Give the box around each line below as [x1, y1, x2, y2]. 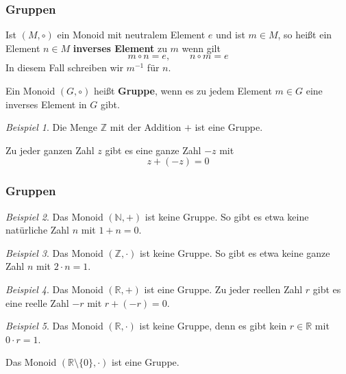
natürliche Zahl [5, 223, 70, 237]
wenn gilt [182, 40, 221, 55]
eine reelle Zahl [5, 295, 69, 310]
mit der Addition [110, 120, 182, 134]
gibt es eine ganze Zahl [105, 142, 201, 157]
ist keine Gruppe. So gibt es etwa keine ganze [139, 245, 330, 260]
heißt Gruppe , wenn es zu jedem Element [94, 84, 272, 97]
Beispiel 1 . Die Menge [5, 120, 98, 134]
